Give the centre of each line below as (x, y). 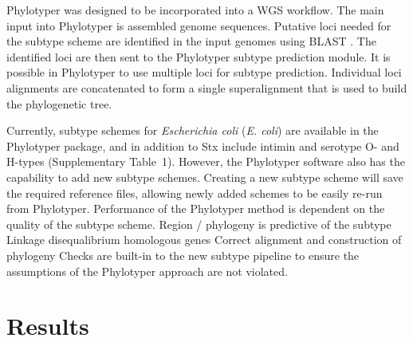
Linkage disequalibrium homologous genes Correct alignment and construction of (204, 240)
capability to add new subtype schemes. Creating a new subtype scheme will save (205, 177)
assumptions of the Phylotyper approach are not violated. (147, 271)
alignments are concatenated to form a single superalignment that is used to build (207, 87)
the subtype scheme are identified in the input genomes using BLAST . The (191, 41)
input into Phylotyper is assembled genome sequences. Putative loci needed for (199, 25)
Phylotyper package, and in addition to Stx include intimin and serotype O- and (203, 145)
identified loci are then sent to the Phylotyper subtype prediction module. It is (199, 56)
